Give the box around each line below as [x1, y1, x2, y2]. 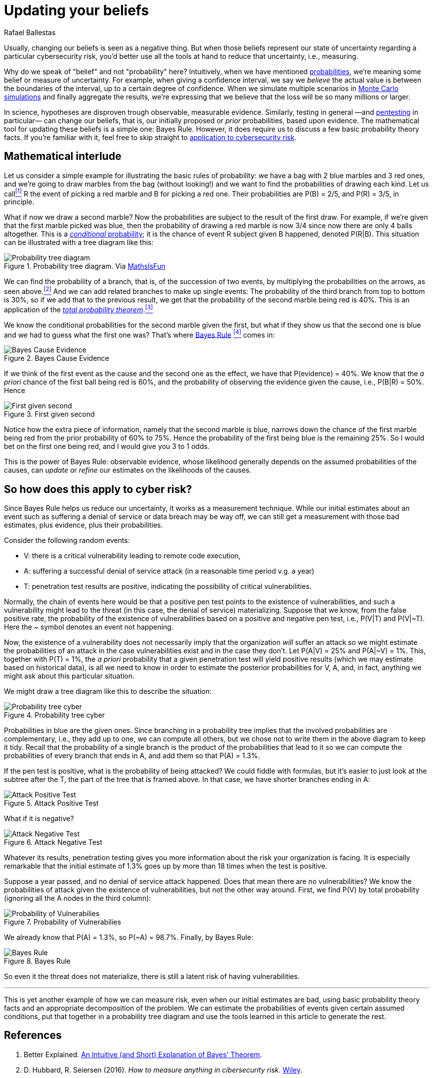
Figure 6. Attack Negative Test [4, 838, 102, 847]
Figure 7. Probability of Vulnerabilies [4, 918, 121, 927]
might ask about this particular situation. [4, 672, 135, 681]
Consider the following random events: [4, 536, 130, 545]
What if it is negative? [4, 814, 74, 823]
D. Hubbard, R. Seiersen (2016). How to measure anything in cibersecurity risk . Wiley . [24, 1065, 303, 1074]
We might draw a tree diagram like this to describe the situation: [4, 687, 212, 696]
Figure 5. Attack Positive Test [4, 799, 99, 808]
